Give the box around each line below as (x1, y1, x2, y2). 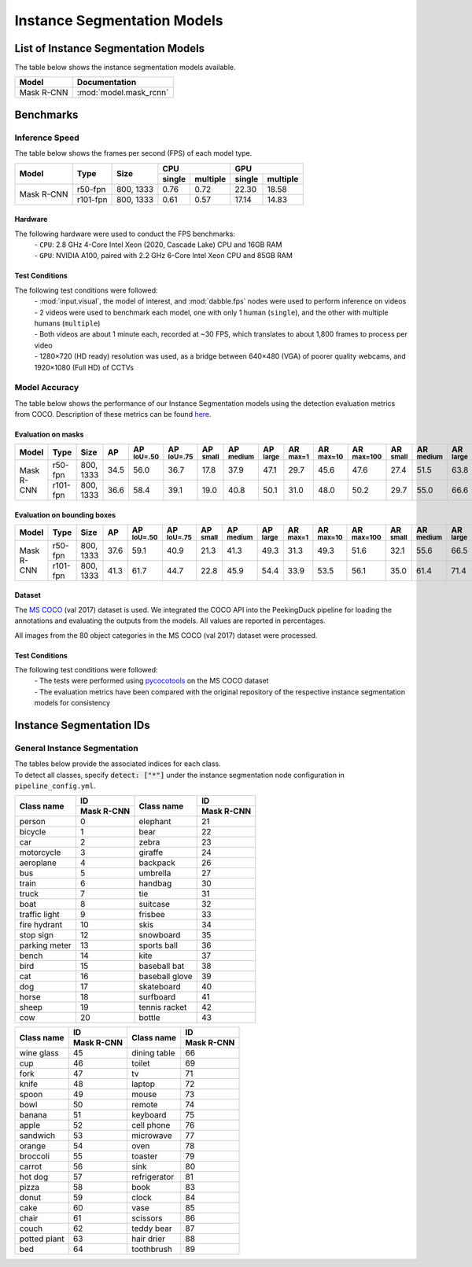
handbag (138, 878, 172, 889)
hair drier (131, 1233, 165, 1244)
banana (19, 1110, 47, 1121)
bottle (138, 1012, 160, 1023)
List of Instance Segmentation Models (14, 42, 205, 55)
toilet (131, 1058, 150, 1069)
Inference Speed (14, 132, 79, 143)
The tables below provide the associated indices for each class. (14, 759, 221, 768)
